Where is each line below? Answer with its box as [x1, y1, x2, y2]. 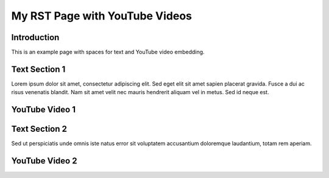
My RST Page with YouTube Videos [11, 9, 192, 22]
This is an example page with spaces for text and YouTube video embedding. [11, 49, 205, 56]
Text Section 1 [11, 64, 66, 74]
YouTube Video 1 [11, 104, 76, 115]
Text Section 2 [11, 124, 67, 134]
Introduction [11, 32, 60, 43]
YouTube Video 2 [11, 156, 77, 166]
